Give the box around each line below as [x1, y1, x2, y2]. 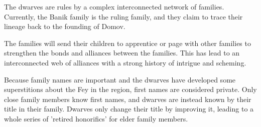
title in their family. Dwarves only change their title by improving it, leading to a [4, 103, 254, 114]
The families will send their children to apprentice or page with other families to [4, 37, 251, 48]
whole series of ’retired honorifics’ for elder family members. [4, 113, 188, 123]
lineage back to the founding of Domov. [4, 21, 125, 31]
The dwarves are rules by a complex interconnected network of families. [4, 1, 224, 11]
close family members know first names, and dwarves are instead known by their [4, 93, 251, 104]
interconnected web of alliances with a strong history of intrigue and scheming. [4, 57, 246, 67]
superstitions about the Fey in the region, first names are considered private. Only [4, 84, 257, 94]
